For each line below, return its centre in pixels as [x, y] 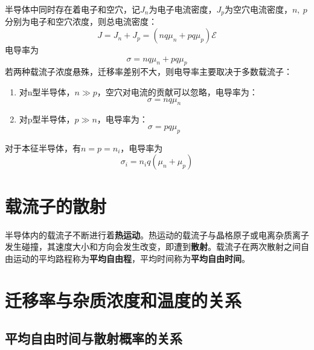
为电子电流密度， [183, 9]
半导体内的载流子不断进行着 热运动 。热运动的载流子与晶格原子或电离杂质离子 [157, 234]
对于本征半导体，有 [43, 148]
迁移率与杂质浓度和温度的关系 [123, 300]
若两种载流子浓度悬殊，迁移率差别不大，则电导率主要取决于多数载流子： [149, 72]
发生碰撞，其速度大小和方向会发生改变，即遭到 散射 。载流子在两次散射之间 [153, 247]
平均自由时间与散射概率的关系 [94, 338]
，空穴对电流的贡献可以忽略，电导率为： [177, 92]
